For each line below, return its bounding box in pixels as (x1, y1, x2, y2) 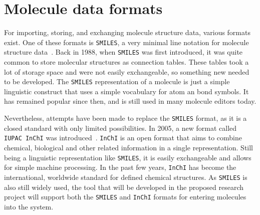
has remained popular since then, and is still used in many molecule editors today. (4, 96, 256, 106)
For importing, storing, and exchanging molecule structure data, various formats (4, 27, 250, 38)
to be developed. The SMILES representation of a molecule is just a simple (4, 76, 230, 87)
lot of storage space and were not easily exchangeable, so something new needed (4, 66, 249, 77)
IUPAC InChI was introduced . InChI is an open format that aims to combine (4, 132, 242, 143)
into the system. (4, 201, 54, 211)
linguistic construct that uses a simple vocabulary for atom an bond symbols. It (4, 86, 249, 96)
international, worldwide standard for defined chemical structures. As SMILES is (4, 171, 247, 182)
